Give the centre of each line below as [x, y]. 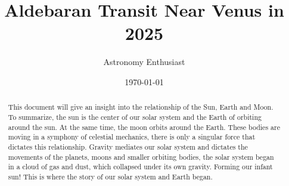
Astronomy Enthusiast [144, 62]
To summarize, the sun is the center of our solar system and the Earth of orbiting [135, 117]
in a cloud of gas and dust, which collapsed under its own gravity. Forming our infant [140, 167]
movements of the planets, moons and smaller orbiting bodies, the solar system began [141, 156]
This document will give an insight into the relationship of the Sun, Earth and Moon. [141, 107]
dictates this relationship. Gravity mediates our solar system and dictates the [128, 146]
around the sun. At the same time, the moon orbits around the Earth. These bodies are [144, 127]
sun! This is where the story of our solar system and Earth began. [110, 176]
